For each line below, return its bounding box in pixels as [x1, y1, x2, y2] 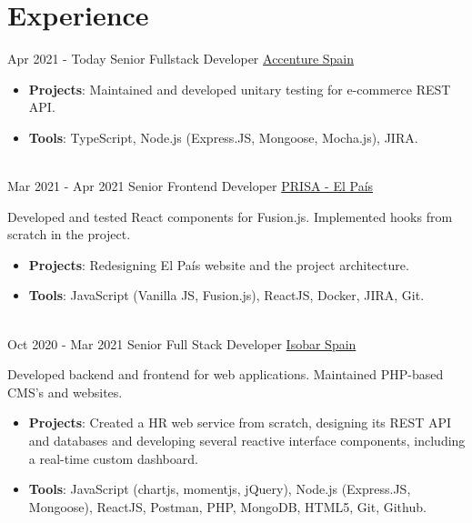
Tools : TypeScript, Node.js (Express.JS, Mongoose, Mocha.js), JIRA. [28, 127, 418, 146]
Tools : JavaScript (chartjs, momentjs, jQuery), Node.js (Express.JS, [28, 479, 411, 498]
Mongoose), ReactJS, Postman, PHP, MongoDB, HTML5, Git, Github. [28, 497, 427, 516]
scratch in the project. [7, 225, 131, 244]
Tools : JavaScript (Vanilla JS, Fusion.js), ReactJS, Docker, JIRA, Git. [28, 286, 425, 305]
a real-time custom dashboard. [28, 448, 198, 468]
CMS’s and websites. [7, 382, 123, 401]
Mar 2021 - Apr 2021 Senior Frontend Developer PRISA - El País [7, 176, 374, 196]
